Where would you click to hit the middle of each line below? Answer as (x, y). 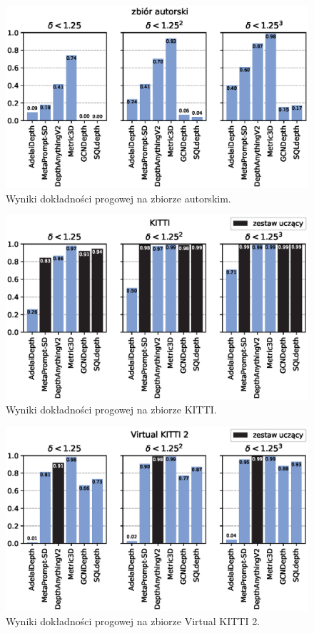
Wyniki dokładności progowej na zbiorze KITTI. (111, 410)
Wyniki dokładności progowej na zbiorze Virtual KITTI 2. (133, 621)
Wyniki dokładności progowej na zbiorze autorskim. (118, 198)
